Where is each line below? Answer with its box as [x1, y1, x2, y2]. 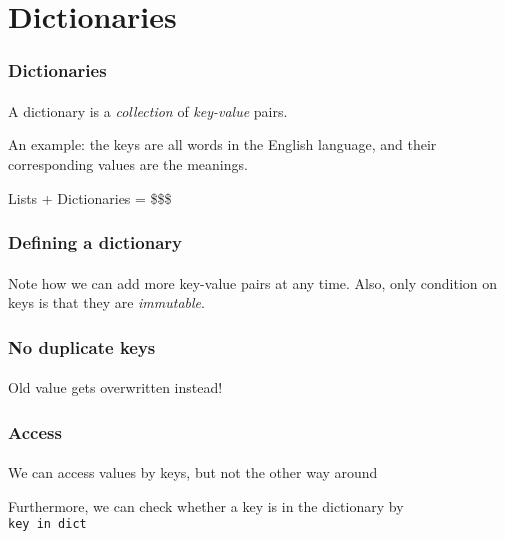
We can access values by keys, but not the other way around [8, 462, 378, 483]
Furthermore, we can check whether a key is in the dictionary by [8, 495, 404, 516]
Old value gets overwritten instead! [8, 377, 223, 398]
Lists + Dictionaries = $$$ [8, 187, 172, 208]
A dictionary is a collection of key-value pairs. [8, 100, 288, 121]
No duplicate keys [8, 334, 156, 359]
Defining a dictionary [8, 230, 182, 255]
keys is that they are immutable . [8, 292, 205, 313]
